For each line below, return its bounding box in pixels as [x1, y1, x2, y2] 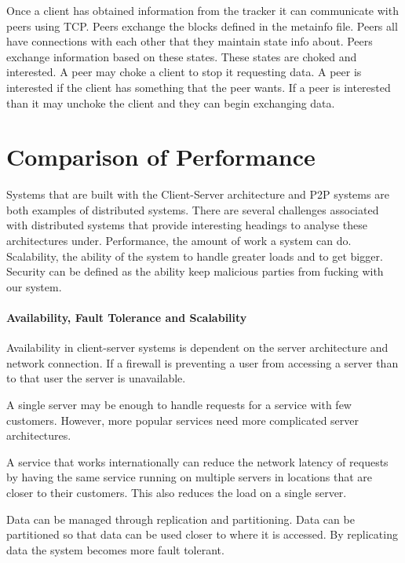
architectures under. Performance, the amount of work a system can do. [6, 232, 352, 249]
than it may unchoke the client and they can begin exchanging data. [6, 94, 335, 111]
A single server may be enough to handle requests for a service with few [6, 397, 352, 413]
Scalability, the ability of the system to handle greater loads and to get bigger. [6, 247, 383, 264]
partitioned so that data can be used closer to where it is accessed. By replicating [6, 526, 398, 543]
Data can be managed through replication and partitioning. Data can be [6, 510, 355, 527]
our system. [6, 278, 62, 294]
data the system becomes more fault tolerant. [6, 541, 224, 558]
